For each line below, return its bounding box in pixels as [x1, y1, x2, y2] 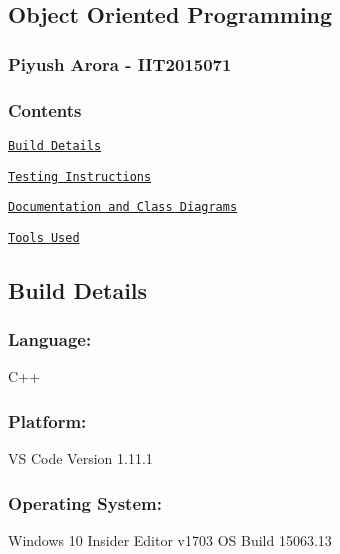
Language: [8, 327, 92, 352]
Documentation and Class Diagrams [8, 200, 238, 215]
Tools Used [8, 230, 80, 245]
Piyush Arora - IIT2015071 [8, 51, 232, 76]
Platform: [8, 408, 87, 433]
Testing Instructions [8, 169, 152, 184]
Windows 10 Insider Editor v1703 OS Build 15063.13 [8, 530, 332, 551]
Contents [8, 97, 82, 122]
